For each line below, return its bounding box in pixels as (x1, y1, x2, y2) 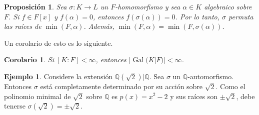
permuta (228, 11, 253, 21)
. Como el (215, 81, 245, 91)
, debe (236, 91, 255, 101)
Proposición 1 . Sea (4, 1, 67, 11)
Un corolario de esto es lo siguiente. (4, 37, 113, 48)
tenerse (4, 101, 25, 111)
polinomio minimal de (4, 91, 71, 101)
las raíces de (4, 21, 41, 31)
